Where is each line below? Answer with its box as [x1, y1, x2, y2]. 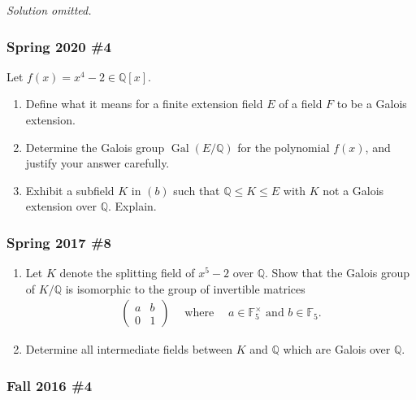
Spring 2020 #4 [6, 36, 111, 56]
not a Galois [323, 181, 384, 198]
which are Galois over [283, 341, 391, 358]
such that [173, 181, 220, 198]
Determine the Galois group [25, 138, 165, 155]
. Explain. [108, 198, 157, 215]
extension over [25, 198, 97, 215]
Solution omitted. [6, 2, 92, 18]
